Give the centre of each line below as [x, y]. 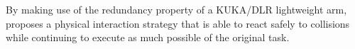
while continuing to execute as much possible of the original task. [148, 37]
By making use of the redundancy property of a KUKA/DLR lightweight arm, [176, 9]
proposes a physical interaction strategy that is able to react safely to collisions [178, 23]
